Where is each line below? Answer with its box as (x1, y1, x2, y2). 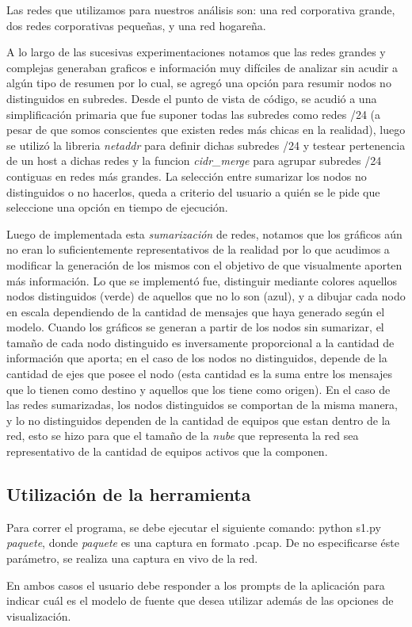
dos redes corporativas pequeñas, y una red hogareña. (6, 17, 266, 33)
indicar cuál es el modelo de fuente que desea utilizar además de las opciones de (6, 592, 394, 609)
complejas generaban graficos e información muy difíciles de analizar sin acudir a (6, 59, 399, 75)
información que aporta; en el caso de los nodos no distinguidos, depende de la (6, 350, 387, 366)
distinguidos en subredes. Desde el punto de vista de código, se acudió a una (6, 90, 377, 106)
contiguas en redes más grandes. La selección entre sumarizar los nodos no (6, 167, 367, 184)
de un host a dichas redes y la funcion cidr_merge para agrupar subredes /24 (6, 152, 382, 169)
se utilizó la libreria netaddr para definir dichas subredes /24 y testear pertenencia (6, 136, 406, 153)
